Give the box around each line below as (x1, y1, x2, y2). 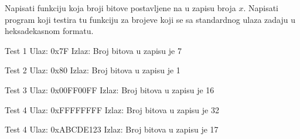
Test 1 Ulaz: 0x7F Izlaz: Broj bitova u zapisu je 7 (5, 44, 182, 56)
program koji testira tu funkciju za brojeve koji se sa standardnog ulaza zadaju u (5, 13, 295, 25)
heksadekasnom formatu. (5, 25, 94, 37)
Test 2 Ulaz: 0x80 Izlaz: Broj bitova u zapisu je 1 (5, 64, 180, 76)
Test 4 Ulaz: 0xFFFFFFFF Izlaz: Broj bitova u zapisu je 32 (5, 103, 219, 116)
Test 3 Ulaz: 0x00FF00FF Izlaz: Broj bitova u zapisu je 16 (5, 83, 214, 96)
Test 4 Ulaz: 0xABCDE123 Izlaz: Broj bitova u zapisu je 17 (5, 123, 219, 135)
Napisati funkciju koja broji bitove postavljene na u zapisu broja (5, 2, 236, 13)
